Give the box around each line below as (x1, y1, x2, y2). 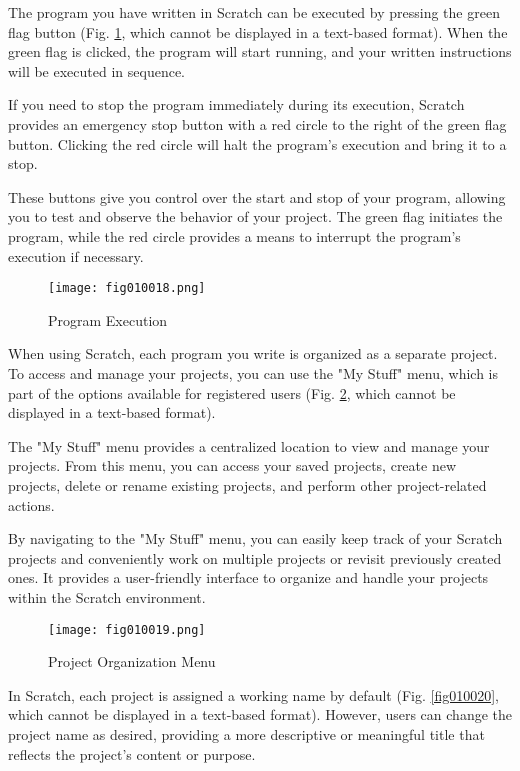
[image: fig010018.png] (48, 281, 206, 296)
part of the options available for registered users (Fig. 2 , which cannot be (8, 382, 456, 403)
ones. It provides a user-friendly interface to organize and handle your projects (8, 567, 489, 588)
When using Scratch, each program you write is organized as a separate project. (8, 343, 498, 364)
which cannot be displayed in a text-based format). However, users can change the (8, 704, 512, 725)
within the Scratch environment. (8, 586, 206, 607)
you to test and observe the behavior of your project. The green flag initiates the (8, 206, 503, 227)
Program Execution (48, 309, 168, 330)
